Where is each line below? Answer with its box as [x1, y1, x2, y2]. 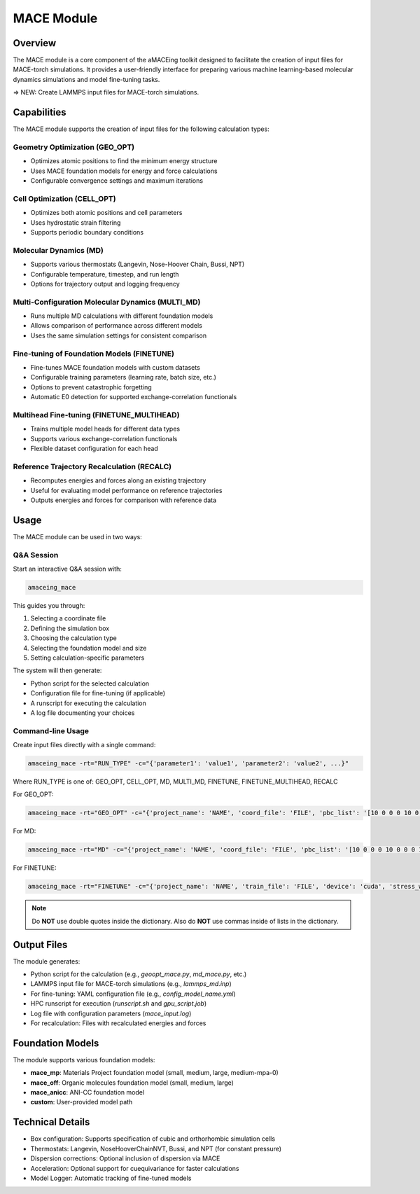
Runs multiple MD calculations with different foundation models [30, 312, 213, 320]
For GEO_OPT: [13, 790, 54, 798]
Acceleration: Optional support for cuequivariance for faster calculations [30, 1164, 239, 1172]
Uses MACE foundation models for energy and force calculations [30, 167, 218, 175]
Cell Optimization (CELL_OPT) [13, 193, 116, 203]
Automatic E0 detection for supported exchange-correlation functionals [30, 393, 237, 401]
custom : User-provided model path [30, 1098, 133, 1106]
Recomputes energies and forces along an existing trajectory [30, 476, 206, 485]
